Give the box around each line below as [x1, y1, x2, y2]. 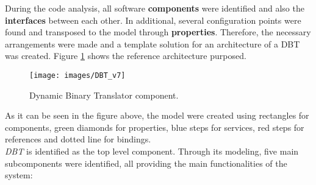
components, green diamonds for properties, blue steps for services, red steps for [5, 120, 304, 133]
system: [5, 169, 33, 181]
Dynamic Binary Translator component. [29, 88, 179, 101]
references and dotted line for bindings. [5, 133, 151, 145]
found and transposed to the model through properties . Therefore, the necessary [5, 26, 311, 38]
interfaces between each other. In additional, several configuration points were [5, 13, 301, 26]
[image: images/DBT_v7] [29, 71, 126, 80]
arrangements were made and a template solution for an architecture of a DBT [5, 37, 300, 50]
